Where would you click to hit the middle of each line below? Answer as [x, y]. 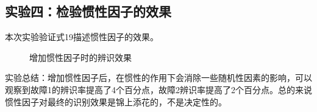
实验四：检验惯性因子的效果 [88, 11]
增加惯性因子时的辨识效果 [80, 57]
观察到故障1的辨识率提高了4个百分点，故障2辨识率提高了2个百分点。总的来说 [158, 89]
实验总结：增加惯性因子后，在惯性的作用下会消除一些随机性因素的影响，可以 [158, 78]
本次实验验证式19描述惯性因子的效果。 [82, 37]
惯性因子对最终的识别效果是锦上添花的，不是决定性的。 [116, 101]
